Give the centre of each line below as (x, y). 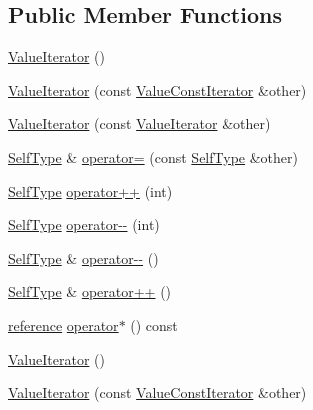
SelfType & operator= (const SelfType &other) (153, 156)
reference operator (63, 324)
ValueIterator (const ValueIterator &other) (139, 123)
